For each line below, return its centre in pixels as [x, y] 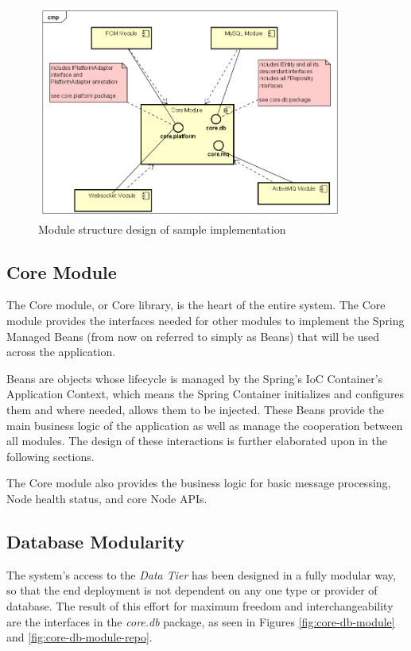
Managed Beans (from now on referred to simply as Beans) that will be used [193, 336]
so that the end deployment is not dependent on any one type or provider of [192, 590]
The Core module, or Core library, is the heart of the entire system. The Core [196, 305]
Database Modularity [96, 541]
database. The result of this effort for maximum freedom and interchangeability [200, 606]
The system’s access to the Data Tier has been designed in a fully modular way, [201, 574]
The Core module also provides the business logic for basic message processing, [199, 483]
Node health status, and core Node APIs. [107, 499]
